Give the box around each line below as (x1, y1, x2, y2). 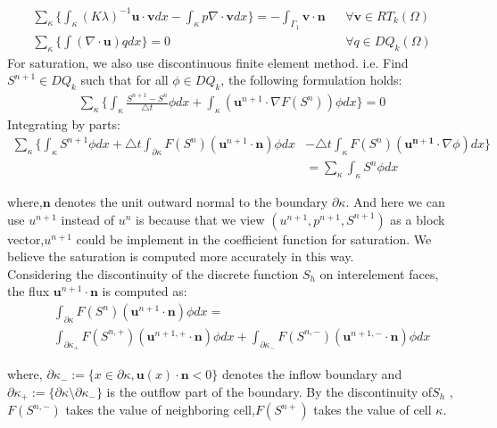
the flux (7, 282, 50, 300)
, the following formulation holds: (220, 70, 402, 89)
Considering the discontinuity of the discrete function (7, 264, 299, 283)
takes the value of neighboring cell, (65, 400, 255, 419)
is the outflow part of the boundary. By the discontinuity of (106, 382, 433, 400)
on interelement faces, (319, 264, 439, 283)
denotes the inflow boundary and (221, 365, 402, 383)
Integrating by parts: (7, 114, 120, 133)
